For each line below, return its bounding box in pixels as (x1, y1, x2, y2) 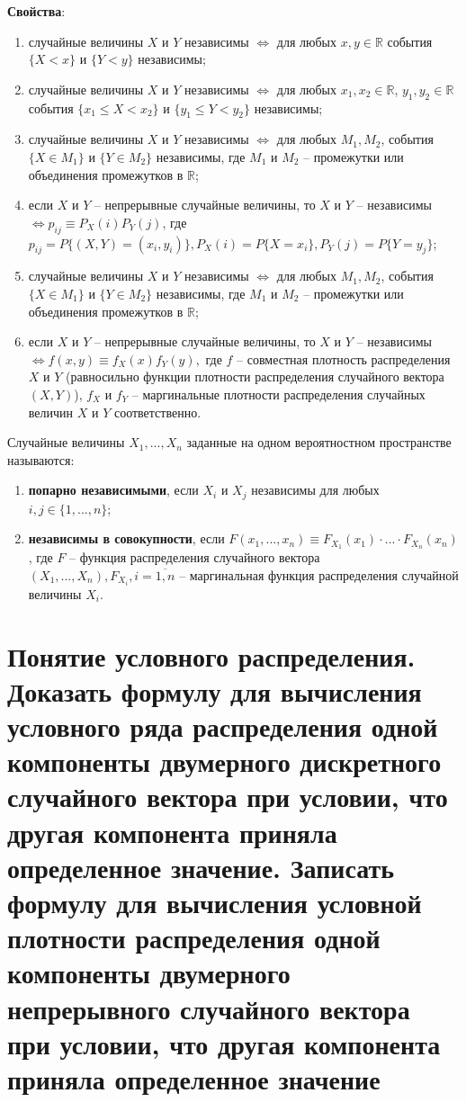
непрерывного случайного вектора (7, 990, 410, 1026)
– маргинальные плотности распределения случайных (131, 384, 426, 403)
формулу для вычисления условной (7, 883, 422, 920)
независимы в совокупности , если (28, 529, 225, 548)
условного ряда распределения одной (7, 708, 438, 745)
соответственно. (113, 402, 202, 421)
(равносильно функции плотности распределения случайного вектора (66, 367, 444, 386)
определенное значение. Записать (7, 848, 395, 885)
